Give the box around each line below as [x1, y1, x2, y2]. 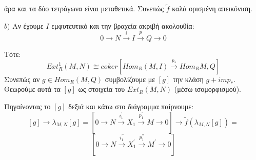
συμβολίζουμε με [105, 73, 155, 84]
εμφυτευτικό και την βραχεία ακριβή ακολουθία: [51, 20, 194, 31]
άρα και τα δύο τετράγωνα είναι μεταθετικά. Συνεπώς [4, 3, 164, 14]
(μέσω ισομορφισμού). [174, 84, 242, 94]
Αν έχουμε [12, 20, 44, 31]
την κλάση [172, 73, 204, 84]
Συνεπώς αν [4, 73, 40, 84]
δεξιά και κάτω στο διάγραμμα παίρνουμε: [68, 101, 193, 111]
